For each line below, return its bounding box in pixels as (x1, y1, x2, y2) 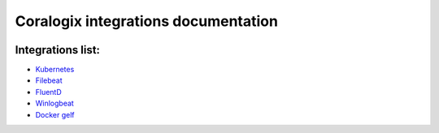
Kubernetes (35, 65, 75, 75)
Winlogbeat (35, 98, 75, 109)
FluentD (35, 87, 63, 97)
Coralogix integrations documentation (15, 12, 278, 30)
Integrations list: (15, 43, 101, 57)
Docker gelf (35, 109, 75, 119)
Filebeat (35, 75, 63, 85)
